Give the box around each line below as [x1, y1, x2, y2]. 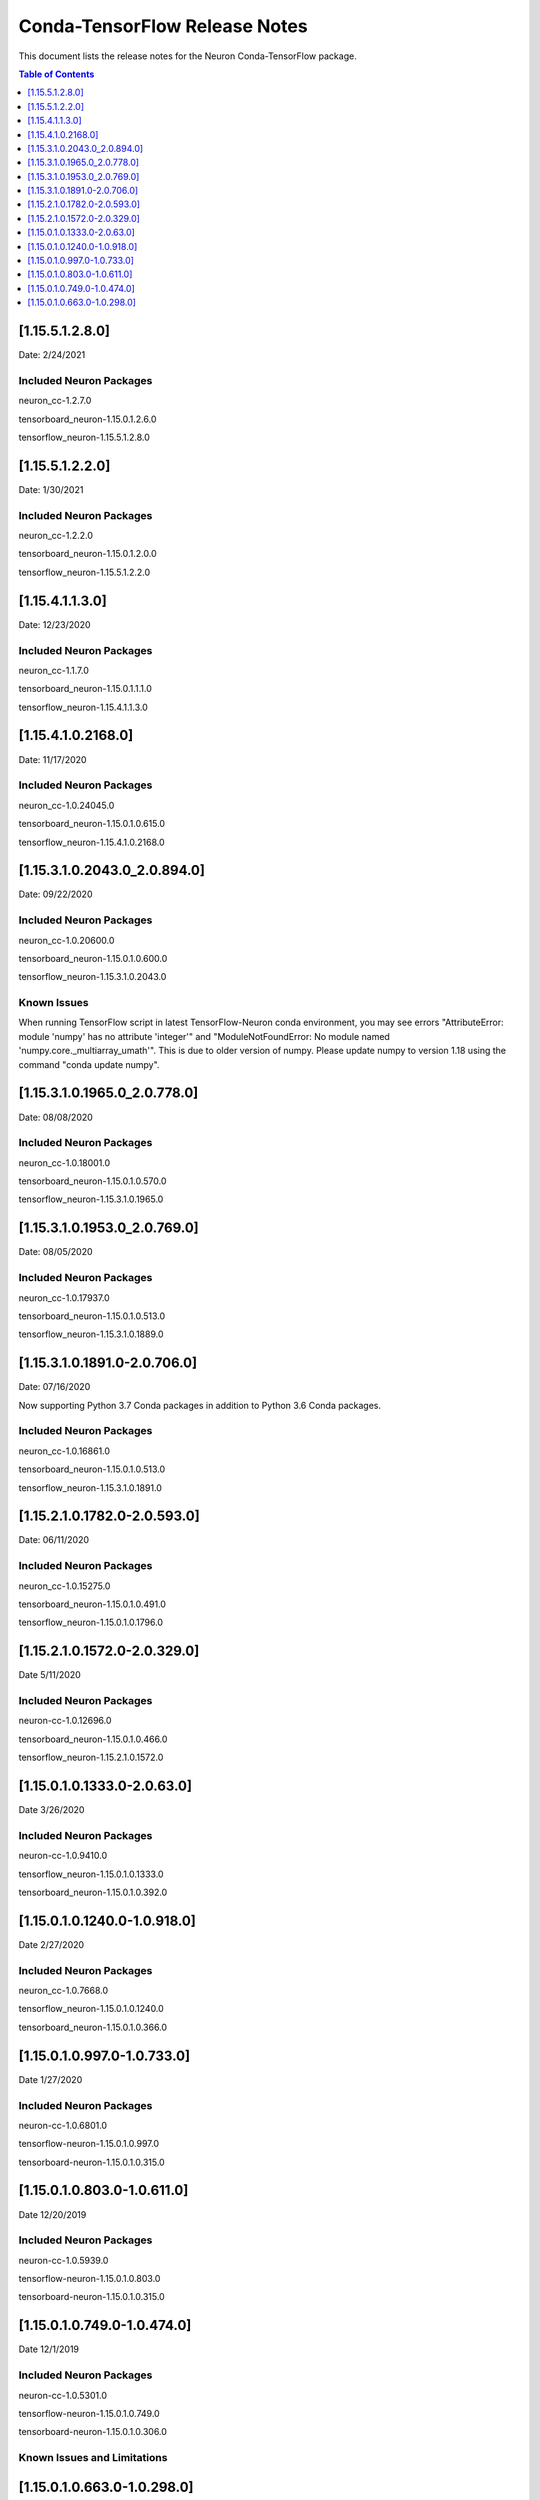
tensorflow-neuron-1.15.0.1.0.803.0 [18, 2273, 161, 2285]
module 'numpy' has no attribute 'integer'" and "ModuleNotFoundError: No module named [18, 1030, 390, 1042]
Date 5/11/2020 [18, 1669, 82, 1681]
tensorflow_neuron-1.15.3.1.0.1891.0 [18, 1481, 162, 1494]
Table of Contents [18, 68, 95, 80]
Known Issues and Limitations [18, 2451, 168, 2465]
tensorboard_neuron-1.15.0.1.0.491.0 [18, 1598, 167, 1610]
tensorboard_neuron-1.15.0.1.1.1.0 [18, 683, 152, 695]
